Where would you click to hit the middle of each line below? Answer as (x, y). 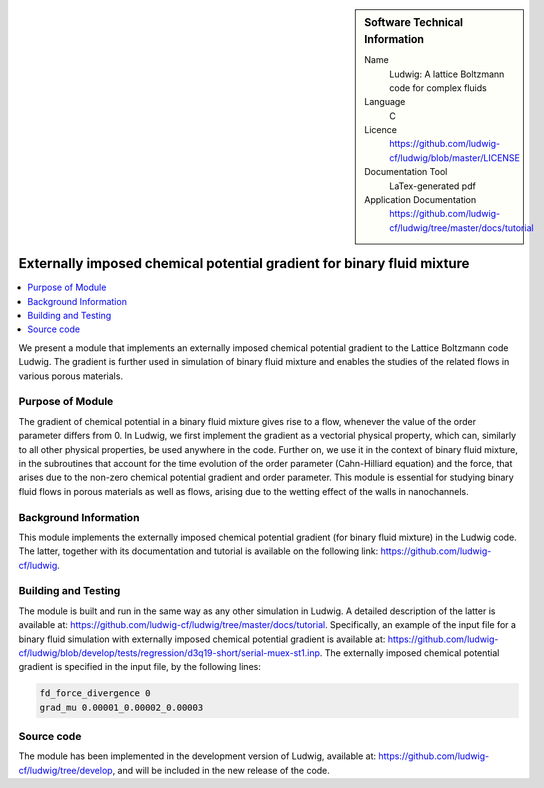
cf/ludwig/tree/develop (66, 770)
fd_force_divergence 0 (95, 693)
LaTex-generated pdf (433, 186)
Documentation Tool (406, 172)
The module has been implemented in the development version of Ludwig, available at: (197, 756)
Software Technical (414, 22)
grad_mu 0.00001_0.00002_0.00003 (121, 707)
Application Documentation (420, 200)
